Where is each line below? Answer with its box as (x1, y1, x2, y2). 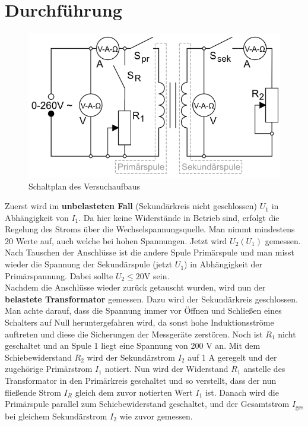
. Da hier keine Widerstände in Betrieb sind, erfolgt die (78, 211, 280, 223)
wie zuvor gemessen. (119, 409, 193, 422)
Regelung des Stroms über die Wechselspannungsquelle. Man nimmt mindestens (5, 223, 295, 235)
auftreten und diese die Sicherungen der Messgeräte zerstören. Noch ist (5, 327, 263, 340)
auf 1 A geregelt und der (188, 351, 277, 363)
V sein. (144, 269, 170, 282)
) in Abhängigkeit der (184, 258, 263, 270)
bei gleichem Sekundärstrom (5, 409, 107, 422)
